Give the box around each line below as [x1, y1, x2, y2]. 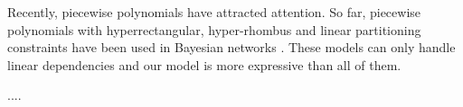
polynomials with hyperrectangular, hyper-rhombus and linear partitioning [7, 20, 421, 39]
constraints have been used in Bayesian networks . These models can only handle [7, 38, 456, 57]
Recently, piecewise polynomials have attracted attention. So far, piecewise [7, 3, 421, 21]
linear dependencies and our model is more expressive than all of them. [7, 55, 402, 74]
